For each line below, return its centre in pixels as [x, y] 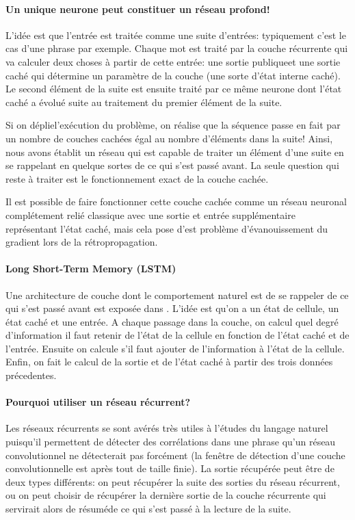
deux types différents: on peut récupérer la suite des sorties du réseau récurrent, [173, 481]
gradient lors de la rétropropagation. [82, 242]
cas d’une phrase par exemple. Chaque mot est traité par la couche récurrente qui [177, 48]
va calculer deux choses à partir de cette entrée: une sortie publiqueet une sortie [173, 61]
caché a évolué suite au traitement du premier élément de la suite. [144, 102]
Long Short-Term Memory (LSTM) [91, 269]
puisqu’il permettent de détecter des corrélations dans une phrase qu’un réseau [171, 442]
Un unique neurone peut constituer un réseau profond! [138, 9]
